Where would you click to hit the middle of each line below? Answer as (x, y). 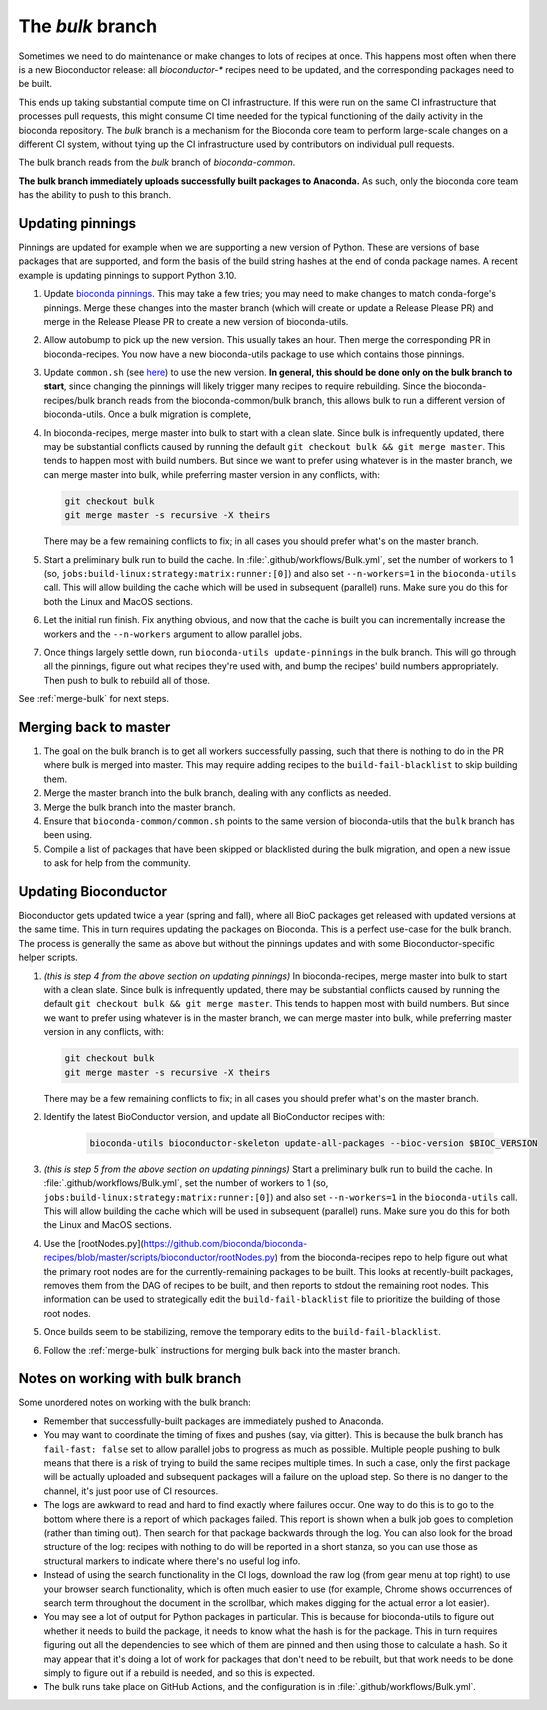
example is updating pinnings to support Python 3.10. (127, 275)
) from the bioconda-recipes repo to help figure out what (391, 1257)
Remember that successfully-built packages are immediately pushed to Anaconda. (213, 1421)
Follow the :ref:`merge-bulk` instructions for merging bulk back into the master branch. (222, 1350)
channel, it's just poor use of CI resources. (131, 1491)
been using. (68, 835)
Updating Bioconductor (93, 891)
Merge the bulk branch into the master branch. (139, 807)
